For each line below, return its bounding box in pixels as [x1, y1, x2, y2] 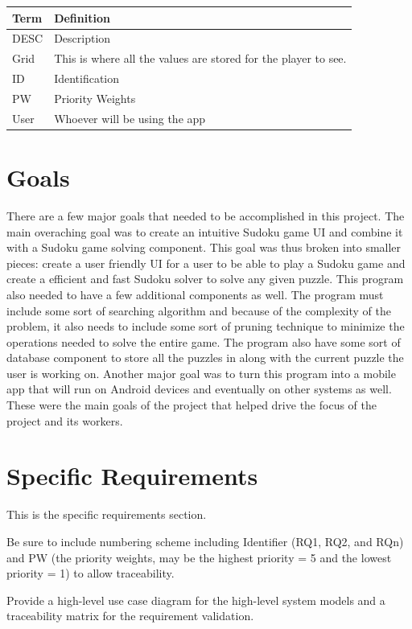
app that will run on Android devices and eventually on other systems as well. [6, 380, 392, 397]
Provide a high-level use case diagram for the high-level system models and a [6, 591, 385, 608]
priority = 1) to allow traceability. [6, 565, 175, 582]
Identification [54, 70, 120, 87]
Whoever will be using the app [54, 109, 206, 126]
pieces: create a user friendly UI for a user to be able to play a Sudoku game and [6, 254, 406, 271]
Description [54, 30, 111, 47]
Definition [54, 9, 110, 26]
